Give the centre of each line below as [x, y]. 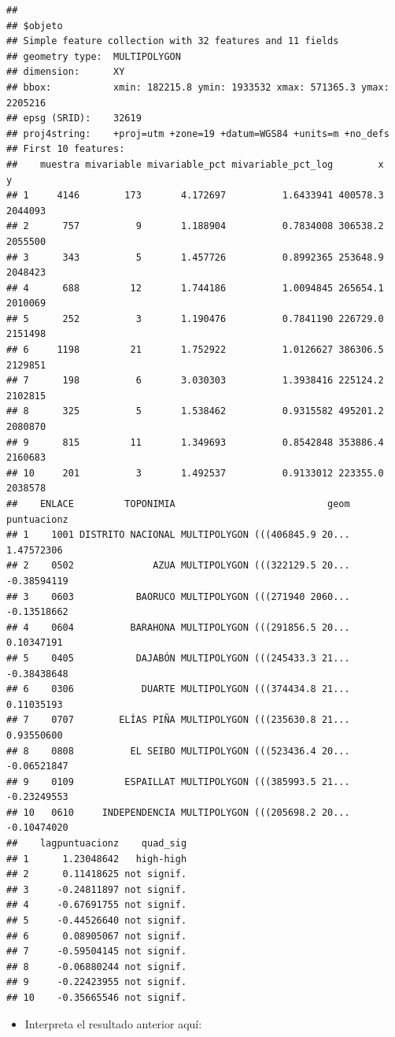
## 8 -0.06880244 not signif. [97, 967]
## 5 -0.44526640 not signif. [97, 921]
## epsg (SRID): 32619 [74, 119]
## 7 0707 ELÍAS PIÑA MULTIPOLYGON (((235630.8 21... [178, 720]
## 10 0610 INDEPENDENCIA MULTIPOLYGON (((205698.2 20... [178, 812]
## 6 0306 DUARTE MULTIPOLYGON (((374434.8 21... [178, 689]
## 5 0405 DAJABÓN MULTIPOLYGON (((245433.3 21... [178, 658]
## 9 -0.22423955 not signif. [97, 982]
